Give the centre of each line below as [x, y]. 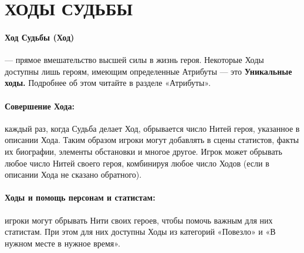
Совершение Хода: [40, 106]
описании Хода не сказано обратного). [73, 174]
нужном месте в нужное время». [63, 243]
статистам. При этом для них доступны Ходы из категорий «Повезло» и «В [140, 232]
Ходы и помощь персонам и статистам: [80, 197]
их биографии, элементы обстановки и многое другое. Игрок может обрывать [143, 151]
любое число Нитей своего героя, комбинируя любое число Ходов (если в [137, 163]
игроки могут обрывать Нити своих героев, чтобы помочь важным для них [139, 220]
